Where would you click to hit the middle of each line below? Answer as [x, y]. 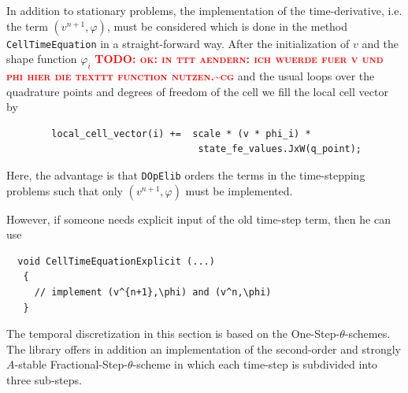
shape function [42, 59]
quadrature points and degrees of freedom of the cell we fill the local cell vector [197, 91]
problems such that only [65, 190]
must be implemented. [239, 190]
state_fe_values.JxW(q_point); [280, 149]
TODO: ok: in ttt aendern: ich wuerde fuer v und [239, 59]
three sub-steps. [44, 380]
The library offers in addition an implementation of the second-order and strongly [204, 349]
